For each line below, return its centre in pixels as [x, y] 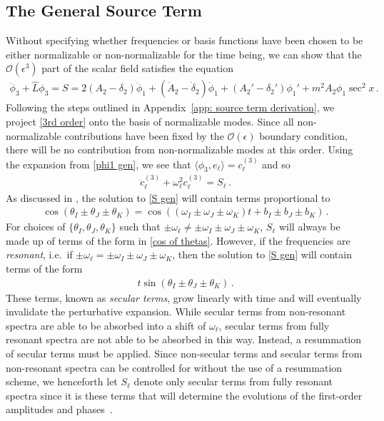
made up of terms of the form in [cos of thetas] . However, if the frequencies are [178, 240]
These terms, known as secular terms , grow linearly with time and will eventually [184, 297]
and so [276, 164]
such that [140, 227]
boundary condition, [303, 135]
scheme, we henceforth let [62, 381]
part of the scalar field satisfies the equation [138, 68]
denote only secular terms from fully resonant [233, 381]
